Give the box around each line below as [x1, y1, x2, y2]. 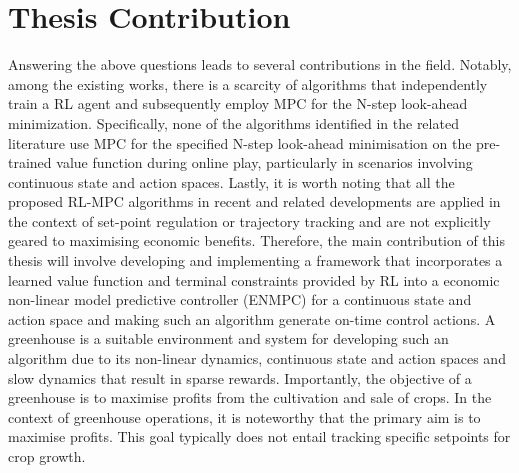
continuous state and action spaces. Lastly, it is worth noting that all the [8, 171, 455, 192]
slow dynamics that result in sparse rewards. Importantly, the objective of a [8, 367, 472, 388]
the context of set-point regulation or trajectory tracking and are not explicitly [8, 210, 491, 231]
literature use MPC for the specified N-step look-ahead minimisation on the [8, 132, 472, 153]
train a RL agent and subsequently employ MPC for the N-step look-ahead [8, 93, 468, 114]
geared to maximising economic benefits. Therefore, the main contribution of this [8, 230, 505, 251]
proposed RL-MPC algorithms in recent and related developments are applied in [8, 191, 501, 212]
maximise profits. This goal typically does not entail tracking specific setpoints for [8, 426, 511, 447]
